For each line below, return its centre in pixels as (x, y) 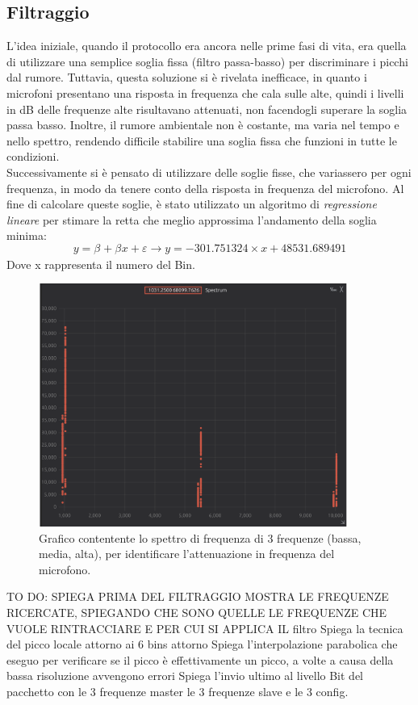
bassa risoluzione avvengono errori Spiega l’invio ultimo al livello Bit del (185, 676)
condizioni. (33, 156)
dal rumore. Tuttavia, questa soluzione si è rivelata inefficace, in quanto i (187, 77)
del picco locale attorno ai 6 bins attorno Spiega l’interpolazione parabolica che (202, 644)
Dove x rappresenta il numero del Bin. (101, 264)
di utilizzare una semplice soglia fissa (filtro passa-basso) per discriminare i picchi (207, 61)
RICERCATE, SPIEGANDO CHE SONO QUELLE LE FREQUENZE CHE (197, 612)
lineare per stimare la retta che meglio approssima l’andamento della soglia (192, 219)
